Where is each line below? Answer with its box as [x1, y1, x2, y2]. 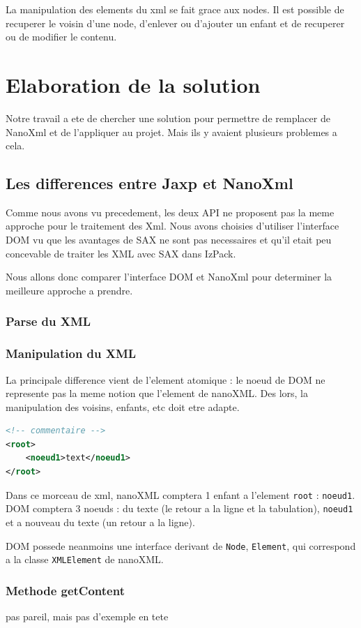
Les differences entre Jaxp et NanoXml [6, 172, 293, 194]
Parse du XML [6, 313, 91, 330]
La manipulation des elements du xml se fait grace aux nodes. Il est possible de [6, 2, 344, 16]
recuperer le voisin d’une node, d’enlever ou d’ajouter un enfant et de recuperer [6, 15, 345, 30]
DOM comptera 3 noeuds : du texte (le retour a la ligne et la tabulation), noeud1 [6, 501, 353, 516]
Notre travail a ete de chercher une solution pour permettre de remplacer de [6, 110, 330, 125]
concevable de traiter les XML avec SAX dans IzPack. [6, 246, 236, 260]
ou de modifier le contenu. [6, 29, 117, 44]
